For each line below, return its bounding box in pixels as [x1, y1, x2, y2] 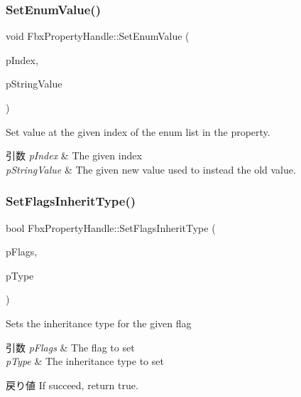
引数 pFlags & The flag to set [6, 339, 135, 354]
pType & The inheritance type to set [6, 354, 164, 369]
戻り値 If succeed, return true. [6, 377, 138, 392]
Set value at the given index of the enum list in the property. [6, 124, 270, 139]
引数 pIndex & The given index [6, 148, 142, 163]
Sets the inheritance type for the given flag [6, 315, 192, 330]
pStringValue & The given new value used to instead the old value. [6, 162, 296, 176]
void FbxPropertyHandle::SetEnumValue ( [6, 28, 190, 43]
